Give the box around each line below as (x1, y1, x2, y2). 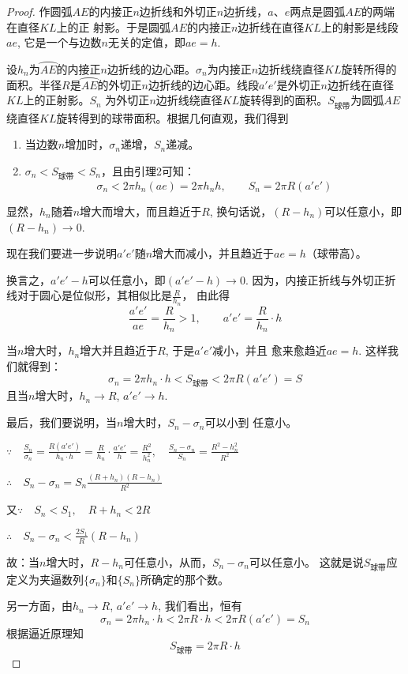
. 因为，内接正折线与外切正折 (245, 271, 396, 288)
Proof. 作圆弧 (6, 3, 73, 19)
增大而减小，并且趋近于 (152, 245, 275, 262)
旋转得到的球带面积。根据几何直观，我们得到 (56, 109, 289, 126)
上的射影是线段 (320, 18, 399, 35)
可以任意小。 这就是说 (249, 553, 364, 570)
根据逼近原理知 (6, 624, 84, 641)
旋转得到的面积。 (239, 92, 328, 108)
